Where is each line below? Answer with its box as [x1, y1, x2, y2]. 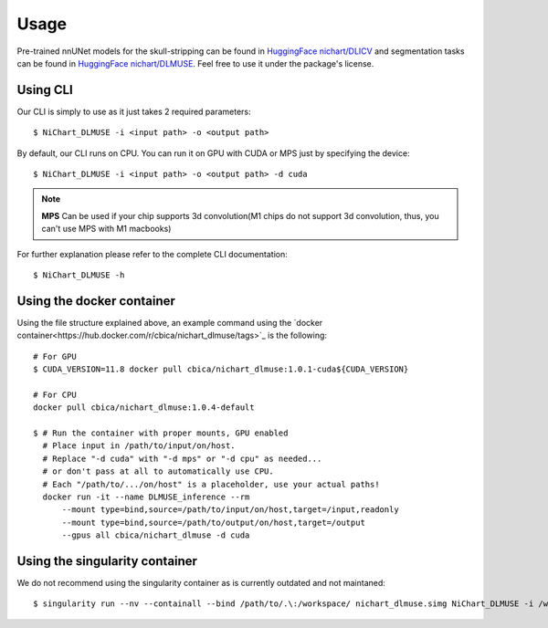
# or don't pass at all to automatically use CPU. [42, 466, 274, 476]
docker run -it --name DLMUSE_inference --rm [42, 491, 250, 502]
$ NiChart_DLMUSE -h [33, 269, 125, 280]
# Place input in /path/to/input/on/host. [42, 441, 237, 451]
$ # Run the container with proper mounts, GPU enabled [33, 428, 289, 438]
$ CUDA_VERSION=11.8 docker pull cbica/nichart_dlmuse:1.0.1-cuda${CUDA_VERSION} [33, 364, 409, 374]
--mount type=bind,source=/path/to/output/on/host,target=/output [61, 517, 365, 528]
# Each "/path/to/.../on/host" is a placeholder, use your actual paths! [42, 479, 380, 489]
